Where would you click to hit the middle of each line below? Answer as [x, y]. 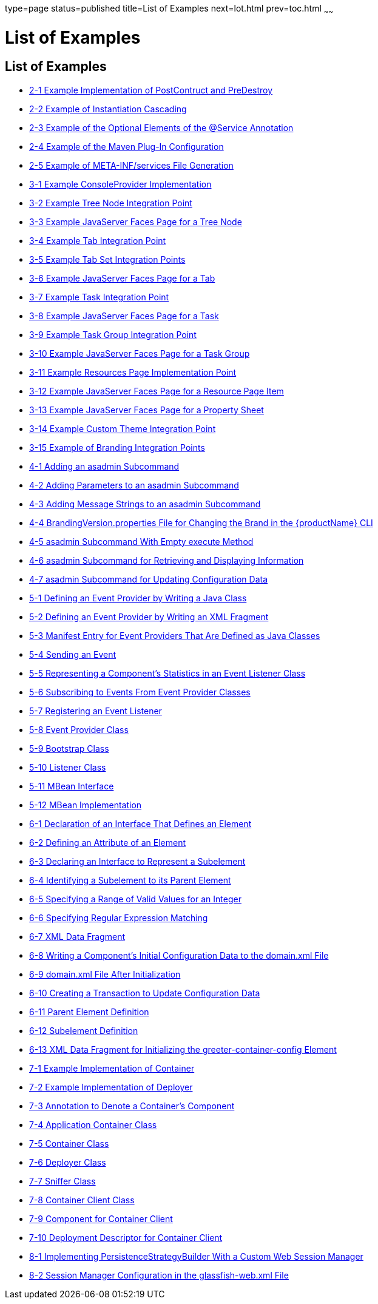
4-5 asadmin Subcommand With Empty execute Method [141, 541]
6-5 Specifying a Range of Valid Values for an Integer [135, 899]
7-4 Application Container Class [93, 1124]
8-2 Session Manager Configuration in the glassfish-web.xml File [159, 1275]
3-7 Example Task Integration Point [99, 297]
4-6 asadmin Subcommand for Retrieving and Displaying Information [167, 560]
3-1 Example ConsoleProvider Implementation [120, 184]
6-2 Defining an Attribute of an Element [108, 842]
